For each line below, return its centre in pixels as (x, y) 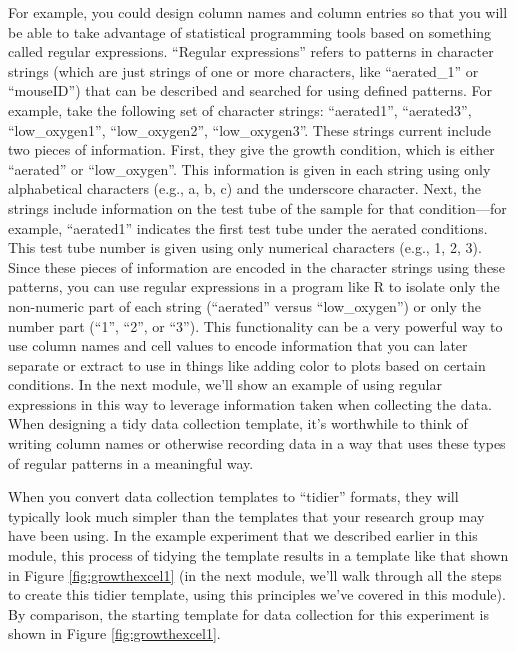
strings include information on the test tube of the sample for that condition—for (257, 207)
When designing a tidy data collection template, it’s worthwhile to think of (238, 423)
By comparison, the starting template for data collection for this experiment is (248, 613)
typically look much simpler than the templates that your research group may (246, 515)
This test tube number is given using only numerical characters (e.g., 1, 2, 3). (245, 247)
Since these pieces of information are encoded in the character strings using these (256, 266)
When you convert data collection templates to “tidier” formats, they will (233, 496)
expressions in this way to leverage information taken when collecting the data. (250, 403)
